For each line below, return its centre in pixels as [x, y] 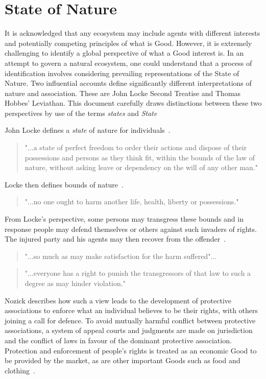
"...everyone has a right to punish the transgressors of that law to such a [138, 273]
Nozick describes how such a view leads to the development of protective [118, 300]
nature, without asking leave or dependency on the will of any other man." [141, 167]
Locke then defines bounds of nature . [64, 184]
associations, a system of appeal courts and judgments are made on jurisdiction [129, 330]
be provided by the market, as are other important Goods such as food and [123, 360]
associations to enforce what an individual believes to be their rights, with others [131, 310]
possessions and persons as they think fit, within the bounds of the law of [140, 157]
